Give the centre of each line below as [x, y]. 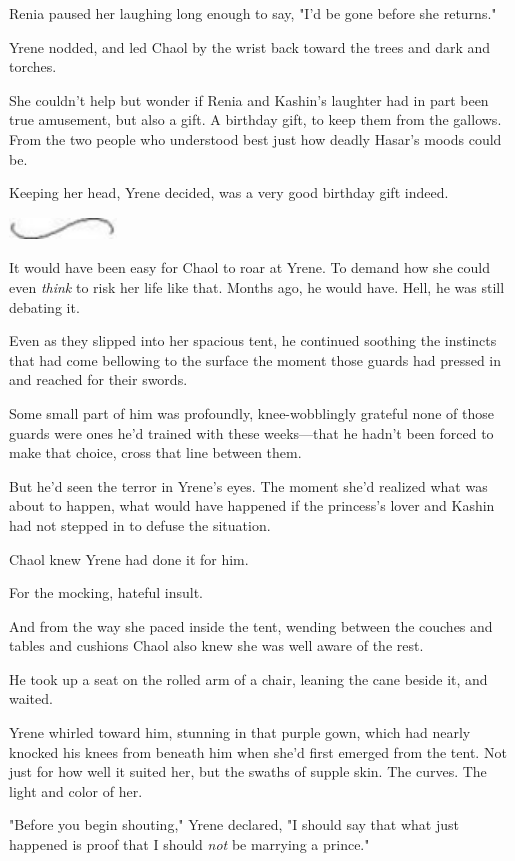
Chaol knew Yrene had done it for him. [129, 558]
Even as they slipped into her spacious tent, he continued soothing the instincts [253, 340]
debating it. [44, 306]
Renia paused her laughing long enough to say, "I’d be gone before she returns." [253, 13]
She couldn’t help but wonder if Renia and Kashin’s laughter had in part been [249, 99]
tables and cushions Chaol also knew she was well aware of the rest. [216, 645]
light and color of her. [76, 790]
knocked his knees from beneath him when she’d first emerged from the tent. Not [258, 751]
